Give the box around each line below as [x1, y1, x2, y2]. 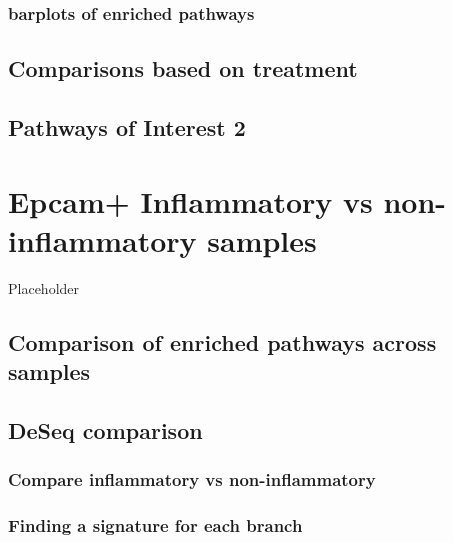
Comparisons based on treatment [8, 53, 358, 84]
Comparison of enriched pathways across [8, 326, 437, 357]
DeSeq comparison [8, 414, 203, 445]
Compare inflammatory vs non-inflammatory [8, 467, 376, 492]
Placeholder [8, 277, 80, 298]
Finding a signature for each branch [8, 513, 303, 538]
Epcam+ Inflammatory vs [8, 180, 373, 221]
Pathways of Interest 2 [8, 112, 246, 143]
